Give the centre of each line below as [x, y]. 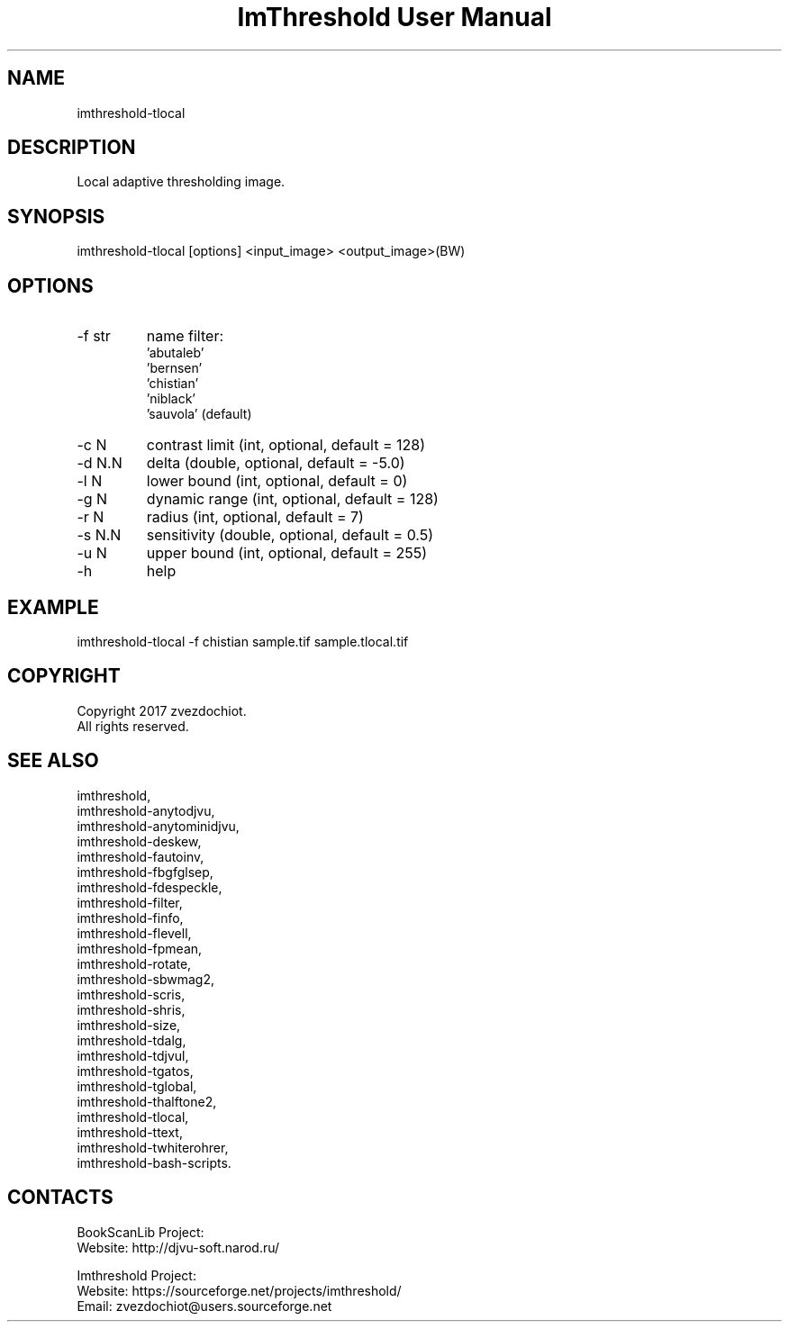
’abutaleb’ [175, 353]
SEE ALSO [53, 761]
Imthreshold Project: [136, 1275]
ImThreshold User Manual [394, 17]
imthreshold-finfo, [130, 918]
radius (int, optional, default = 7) [255, 517]
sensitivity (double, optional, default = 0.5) [290, 535]
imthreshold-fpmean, [140, 948]
